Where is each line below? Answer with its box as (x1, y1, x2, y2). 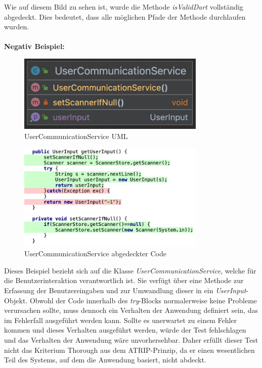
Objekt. (4, 295, 28, 305)
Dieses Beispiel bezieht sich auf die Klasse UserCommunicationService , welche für (4, 265, 256, 275)
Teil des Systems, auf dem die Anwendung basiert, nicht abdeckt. (4, 354, 206, 365)
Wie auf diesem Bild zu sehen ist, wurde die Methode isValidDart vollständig (4, 2, 243, 12)
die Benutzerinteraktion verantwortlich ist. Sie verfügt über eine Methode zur (4, 275, 244, 286)
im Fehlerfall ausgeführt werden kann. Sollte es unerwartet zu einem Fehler (4, 314, 237, 325)
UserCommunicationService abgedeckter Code (24, 248, 166, 259)
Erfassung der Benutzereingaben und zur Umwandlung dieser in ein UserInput (4, 285, 246, 295)
